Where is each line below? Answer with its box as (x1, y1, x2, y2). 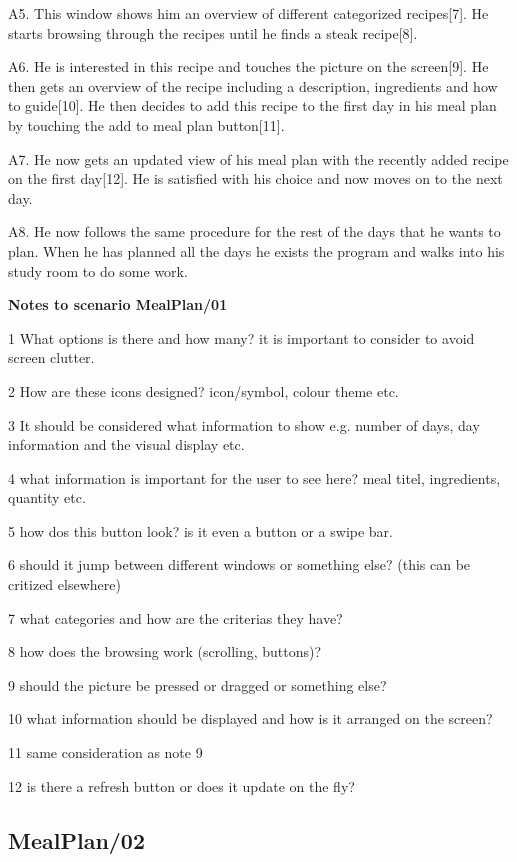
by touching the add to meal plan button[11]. (8, 114, 285, 135)
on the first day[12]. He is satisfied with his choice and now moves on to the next (8, 168, 503, 189)
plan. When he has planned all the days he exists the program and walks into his (8, 240, 505, 261)
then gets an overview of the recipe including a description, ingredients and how (8, 75, 498, 96)
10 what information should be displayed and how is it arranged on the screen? (8, 708, 493, 729)
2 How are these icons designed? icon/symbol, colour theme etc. (8, 380, 399, 401)
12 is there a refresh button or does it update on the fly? (8, 775, 355, 796)
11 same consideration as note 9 (8, 742, 203, 763)
